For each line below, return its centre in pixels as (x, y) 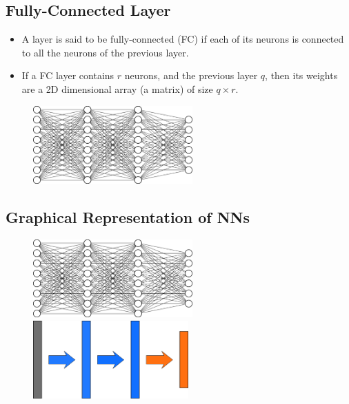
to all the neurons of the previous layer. (105, 52)
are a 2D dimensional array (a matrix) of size (117, 88)
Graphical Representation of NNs (128, 216)
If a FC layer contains (68, 75)
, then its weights (301, 75)
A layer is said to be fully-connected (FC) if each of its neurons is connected (183, 39)
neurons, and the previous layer (191, 75)
